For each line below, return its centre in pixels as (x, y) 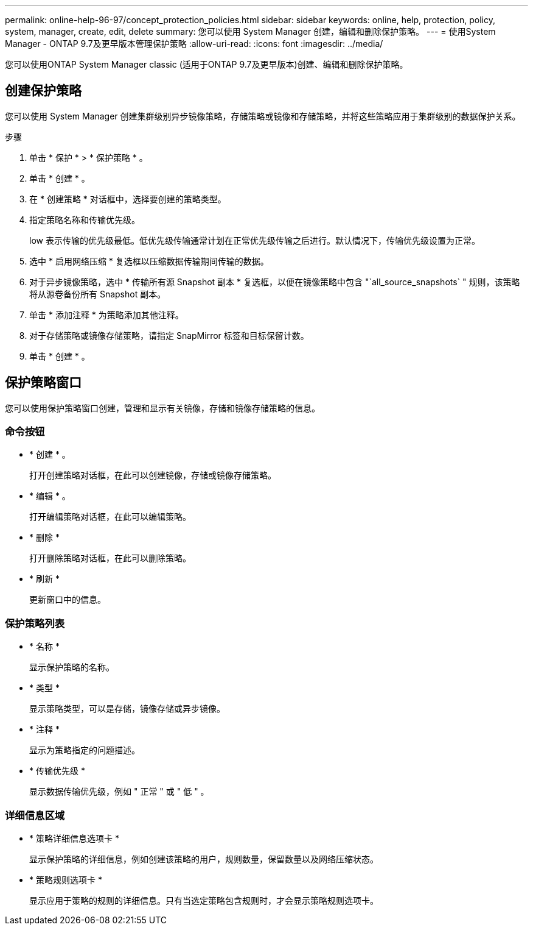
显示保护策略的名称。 (72, 667)
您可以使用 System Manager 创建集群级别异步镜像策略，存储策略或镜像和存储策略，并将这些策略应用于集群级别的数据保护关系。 (263, 116)
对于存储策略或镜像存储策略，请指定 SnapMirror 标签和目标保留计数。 (169, 335)
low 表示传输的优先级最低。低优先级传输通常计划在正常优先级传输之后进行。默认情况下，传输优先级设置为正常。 (255, 240)
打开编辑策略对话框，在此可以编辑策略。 (110, 517)
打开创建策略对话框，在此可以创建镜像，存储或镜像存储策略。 (153, 475)
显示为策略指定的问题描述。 (85, 750)
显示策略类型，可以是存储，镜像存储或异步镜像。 (127, 709)
